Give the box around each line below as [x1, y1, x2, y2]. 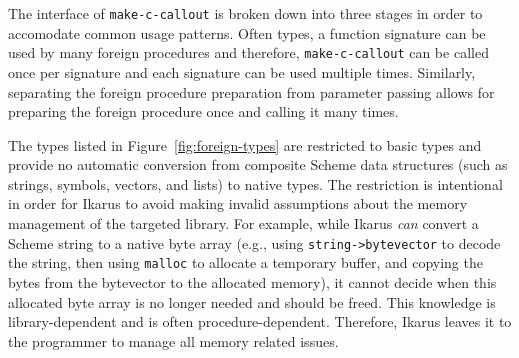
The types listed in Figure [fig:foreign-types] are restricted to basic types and [8, 134, 482, 155]
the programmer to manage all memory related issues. [8, 330, 339, 351]
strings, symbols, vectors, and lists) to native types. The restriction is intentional [8, 173, 503, 194]
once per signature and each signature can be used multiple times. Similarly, [8, 61, 476, 82]
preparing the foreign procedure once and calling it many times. [8, 101, 399, 122]
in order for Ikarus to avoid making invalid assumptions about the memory [8, 193, 468, 214]
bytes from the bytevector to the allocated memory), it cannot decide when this [8, 271, 497, 292]
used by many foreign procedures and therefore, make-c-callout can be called [8, 42, 489, 63]
